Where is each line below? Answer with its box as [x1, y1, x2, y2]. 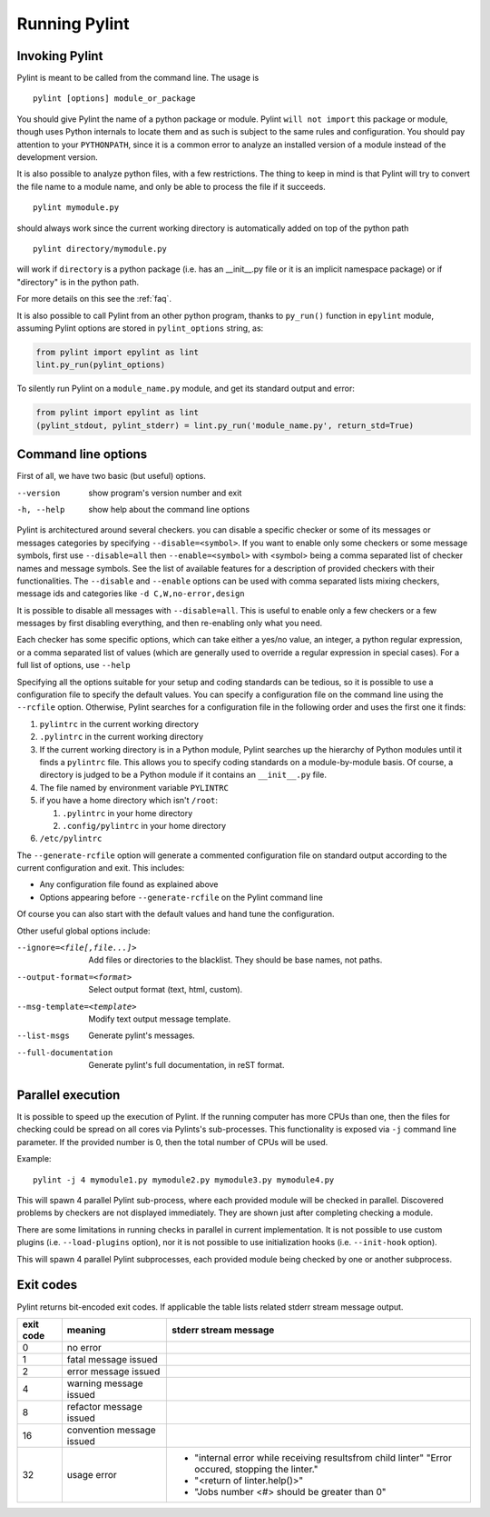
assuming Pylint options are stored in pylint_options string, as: [16, 323, 264, 334]
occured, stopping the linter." [194, 1462, 318, 1475]
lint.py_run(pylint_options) [35, 360, 166, 370]
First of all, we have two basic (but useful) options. [16, 471, 206, 482]
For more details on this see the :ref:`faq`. [16, 294, 172, 304]
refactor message [66, 1400, 142, 1412]
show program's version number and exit [88, 487, 242, 498]
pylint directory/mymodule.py [33, 244, 168, 254]
